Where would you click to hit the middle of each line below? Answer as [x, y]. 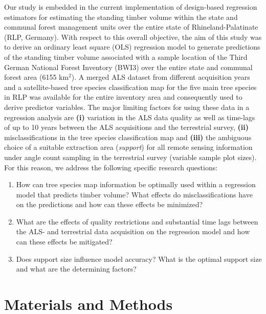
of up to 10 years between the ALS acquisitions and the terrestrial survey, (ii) [126, 127]
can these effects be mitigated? [64, 242]
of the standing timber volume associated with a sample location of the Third [126, 57]
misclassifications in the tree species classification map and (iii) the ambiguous [128, 137]
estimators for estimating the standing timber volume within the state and [121, 17]
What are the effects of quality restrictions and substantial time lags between [137, 221]
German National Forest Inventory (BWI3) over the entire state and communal [128, 67]
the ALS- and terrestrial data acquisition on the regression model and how [133, 231]
